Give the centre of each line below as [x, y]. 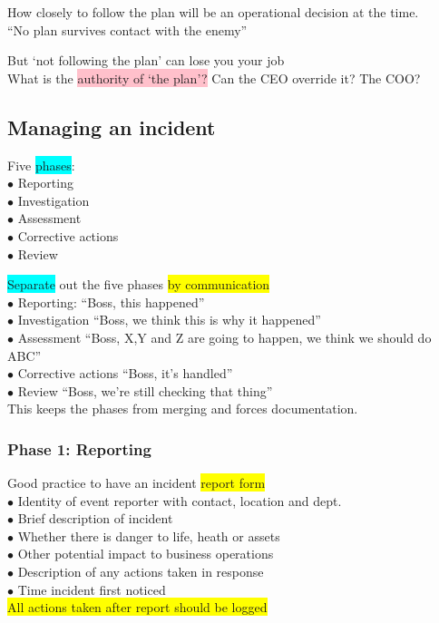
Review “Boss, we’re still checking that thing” [145, 390]
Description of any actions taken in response [141, 572]
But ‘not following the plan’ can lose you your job [146, 60]
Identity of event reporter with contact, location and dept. [180, 500]
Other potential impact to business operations [146, 554]
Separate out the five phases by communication [139, 284]
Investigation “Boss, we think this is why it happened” [169, 320]
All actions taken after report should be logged [137, 607]
